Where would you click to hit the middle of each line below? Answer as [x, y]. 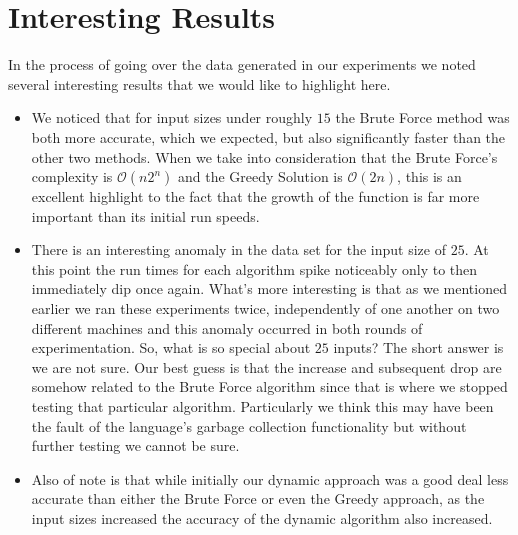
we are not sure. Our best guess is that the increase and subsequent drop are [266, 366]
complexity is [72, 176]
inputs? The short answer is [418, 347]
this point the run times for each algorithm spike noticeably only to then [254, 268]
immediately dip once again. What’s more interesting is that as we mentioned [269, 288]
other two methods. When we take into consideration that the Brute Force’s [264, 156]
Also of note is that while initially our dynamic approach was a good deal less [270, 478]
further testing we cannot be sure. [135, 445]
